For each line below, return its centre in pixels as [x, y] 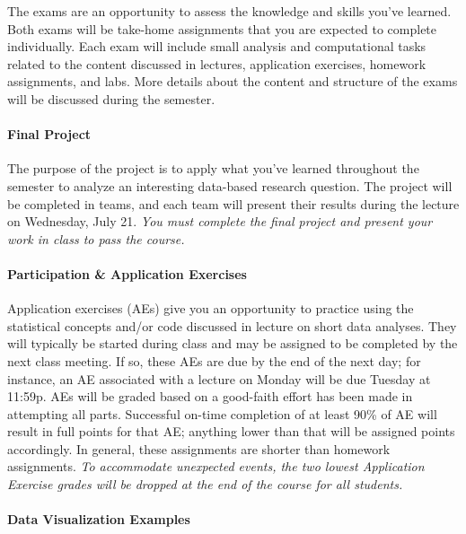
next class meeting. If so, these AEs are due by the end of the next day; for [214, 360]
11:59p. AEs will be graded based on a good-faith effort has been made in [210, 396]
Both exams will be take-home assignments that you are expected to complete [222, 28]
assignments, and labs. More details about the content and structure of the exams [233, 81]
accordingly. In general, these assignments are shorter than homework [199, 448]
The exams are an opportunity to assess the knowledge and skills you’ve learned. [229, 11]
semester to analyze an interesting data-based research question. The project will [230, 185]
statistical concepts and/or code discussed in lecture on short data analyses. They [232, 325]
